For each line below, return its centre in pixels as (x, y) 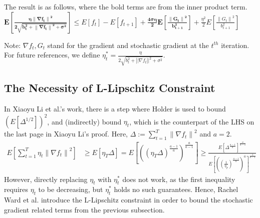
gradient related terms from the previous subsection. (84, 209)
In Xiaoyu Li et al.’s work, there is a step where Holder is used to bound (115, 109)
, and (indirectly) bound (84, 121)
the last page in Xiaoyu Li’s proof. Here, (66, 134)
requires (16, 189)
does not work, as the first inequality (179, 179)
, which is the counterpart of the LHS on (192, 121)
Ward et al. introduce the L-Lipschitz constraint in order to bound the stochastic (128, 200)
